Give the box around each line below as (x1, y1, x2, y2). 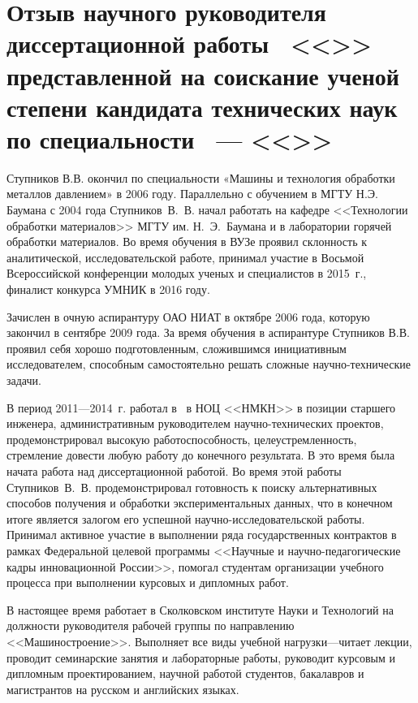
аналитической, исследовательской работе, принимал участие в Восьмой (6, 248, 364, 265)
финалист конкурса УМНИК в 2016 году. (6, 281, 210, 298)
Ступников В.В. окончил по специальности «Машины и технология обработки (6, 169, 395, 186)
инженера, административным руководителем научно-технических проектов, (6, 415, 384, 432)
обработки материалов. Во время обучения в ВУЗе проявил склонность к (6, 233, 368, 250)
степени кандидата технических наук (6, 90, 398, 123)
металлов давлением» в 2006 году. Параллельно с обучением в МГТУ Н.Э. (6, 185, 378, 202)
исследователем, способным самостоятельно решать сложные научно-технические (6, 356, 412, 373)
